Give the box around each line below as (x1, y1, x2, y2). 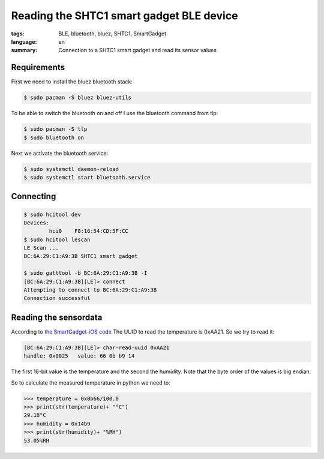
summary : (11, 47, 38, 54)
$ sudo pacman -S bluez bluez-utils (23, 94, 132, 101)
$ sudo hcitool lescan (23, 236, 91, 243)
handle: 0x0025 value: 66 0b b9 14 (23, 353, 135, 359)
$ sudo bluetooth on (23, 134, 84, 141)
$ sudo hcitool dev (23, 211, 81, 218)
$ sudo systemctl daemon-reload (23, 166, 119, 172)
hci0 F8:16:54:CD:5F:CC (49, 228, 128, 235)
